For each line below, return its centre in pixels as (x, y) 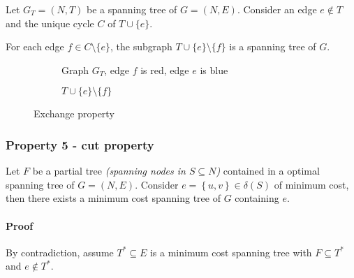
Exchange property (74, 114)
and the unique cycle (50, 23)
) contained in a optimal (268, 171)
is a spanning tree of (273, 46)
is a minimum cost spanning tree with (231, 252)
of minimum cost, (311, 184)
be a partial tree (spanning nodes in (109, 171)
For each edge (35, 46)
